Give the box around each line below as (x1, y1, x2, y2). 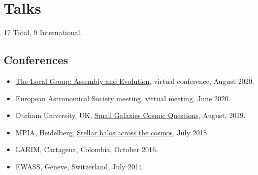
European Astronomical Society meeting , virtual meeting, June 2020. (15, 93, 231, 103)
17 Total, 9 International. (4, 27, 82, 38)
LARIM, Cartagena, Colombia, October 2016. (15, 144, 158, 155)
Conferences (4, 52, 69, 68)
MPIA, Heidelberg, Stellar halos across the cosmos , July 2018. (15, 127, 209, 137)
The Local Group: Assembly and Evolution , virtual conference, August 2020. (15, 75, 254, 86)
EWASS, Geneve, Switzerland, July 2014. (15, 161, 144, 171)
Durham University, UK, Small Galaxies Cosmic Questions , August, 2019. (15, 110, 246, 121)
